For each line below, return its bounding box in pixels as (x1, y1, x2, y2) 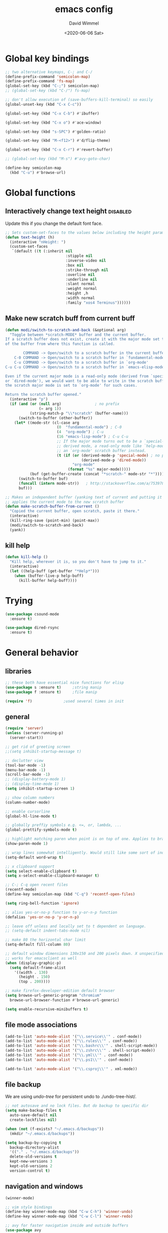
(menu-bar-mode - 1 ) (5, 767, 46, 772)
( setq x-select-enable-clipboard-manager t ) (5, 873, 99, 878)
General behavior (5, 647, 78, 658)
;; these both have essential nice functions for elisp (5, 680, 124, 685)
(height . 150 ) (18, 975, 50, 980)
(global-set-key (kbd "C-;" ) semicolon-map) (5, 83, 99, 89)
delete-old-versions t (9, 1154, 57, 1160)
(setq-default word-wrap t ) (5, 855, 64, 860)
